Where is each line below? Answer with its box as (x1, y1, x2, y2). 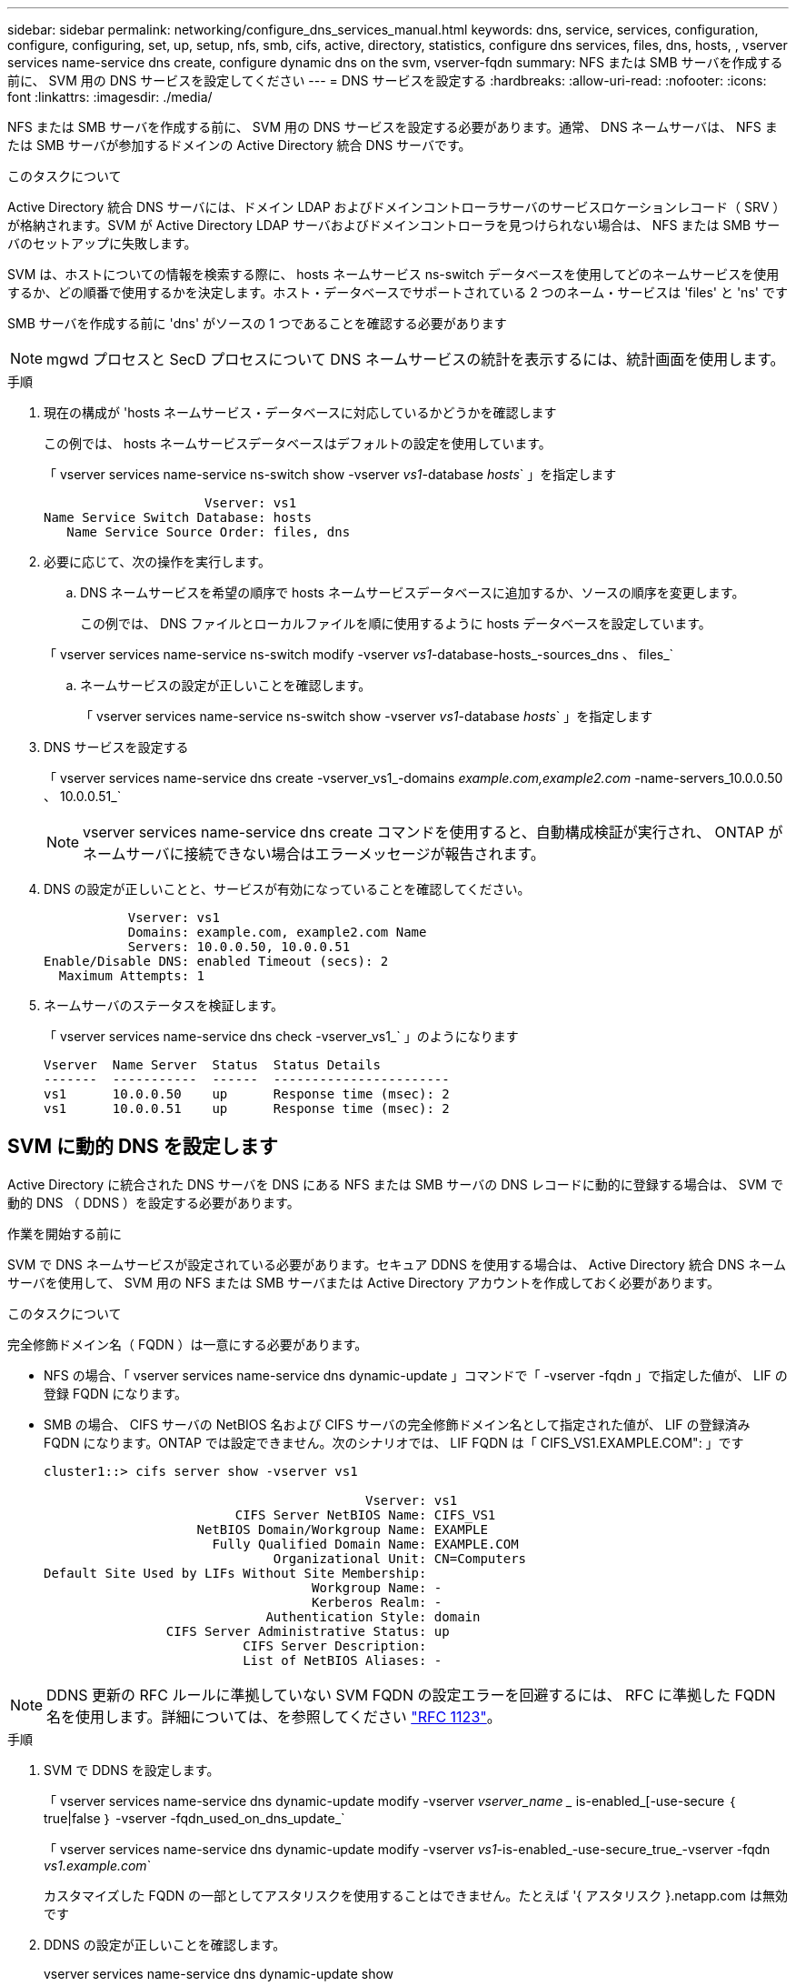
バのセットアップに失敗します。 (7, 236, 197, 251)
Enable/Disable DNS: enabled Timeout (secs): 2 (44, 954, 389, 968)
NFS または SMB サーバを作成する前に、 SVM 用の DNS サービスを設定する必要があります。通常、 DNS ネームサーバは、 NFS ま (7, 119, 778, 135)
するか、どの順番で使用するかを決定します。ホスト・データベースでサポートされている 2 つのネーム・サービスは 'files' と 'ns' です (7, 285, 788, 300)
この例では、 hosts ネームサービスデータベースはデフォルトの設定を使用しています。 (44, 436, 552, 451)
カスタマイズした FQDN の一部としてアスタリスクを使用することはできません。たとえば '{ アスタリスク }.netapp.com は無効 (44, 1887, 788, 1903)
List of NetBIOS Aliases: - (243, 1652, 443, 1668)
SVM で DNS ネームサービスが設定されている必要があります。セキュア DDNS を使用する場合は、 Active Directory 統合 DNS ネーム (7, 1256, 786, 1272)
